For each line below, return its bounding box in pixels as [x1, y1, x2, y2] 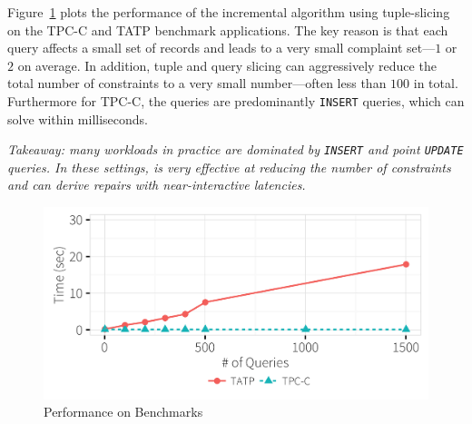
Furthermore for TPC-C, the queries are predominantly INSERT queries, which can [7, 91, 465, 110]
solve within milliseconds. [7, 109, 149, 128]
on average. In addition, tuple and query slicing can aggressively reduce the [17, 55, 437, 74]
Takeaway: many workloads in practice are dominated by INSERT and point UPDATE [7, 140, 464, 159]
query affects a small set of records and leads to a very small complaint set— [7, 38, 436, 57]
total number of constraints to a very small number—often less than [7, 74, 387, 93]
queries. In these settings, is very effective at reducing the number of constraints [7, 157, 451, 176]
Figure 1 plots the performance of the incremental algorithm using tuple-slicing [7, 3, 450, 21]
